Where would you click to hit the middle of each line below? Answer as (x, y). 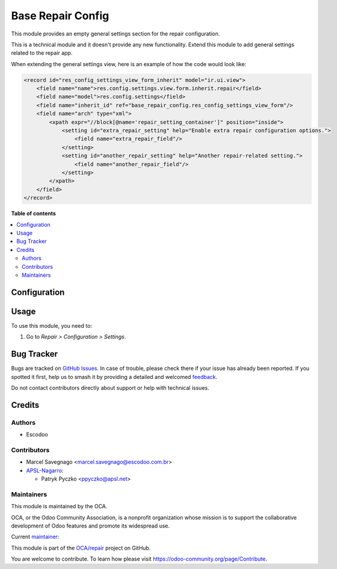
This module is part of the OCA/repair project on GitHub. (81, 548)
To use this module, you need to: (52, 325)
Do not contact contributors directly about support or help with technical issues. (110, 387)
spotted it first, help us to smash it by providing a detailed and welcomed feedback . (114, 377)
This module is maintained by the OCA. (59, 506)
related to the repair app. (42, 53)
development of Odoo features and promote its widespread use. (90, 526)
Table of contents (34, 214)
